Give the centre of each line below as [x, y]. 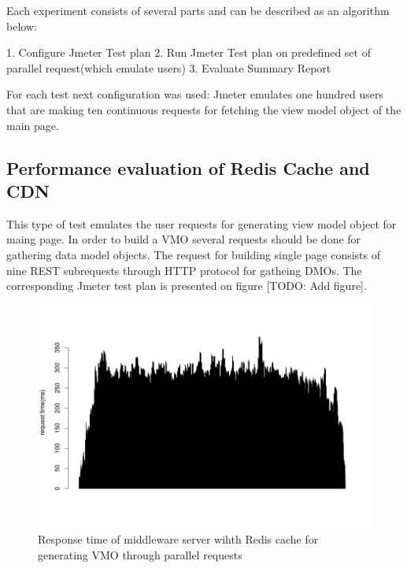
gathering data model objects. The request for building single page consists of [194, 254]
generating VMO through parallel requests [140, 554]
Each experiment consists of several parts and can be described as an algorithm [198, 10]
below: [22, 26]
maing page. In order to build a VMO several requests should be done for [184, 239]
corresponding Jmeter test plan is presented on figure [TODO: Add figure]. [187, 286]
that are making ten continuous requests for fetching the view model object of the [204, 109]
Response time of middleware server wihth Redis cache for [178, 538]
